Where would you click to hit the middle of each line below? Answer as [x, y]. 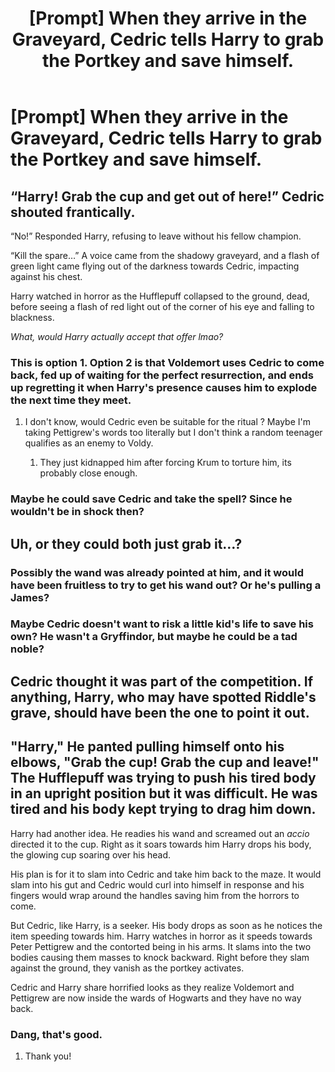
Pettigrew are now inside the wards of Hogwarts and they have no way [156, 998]
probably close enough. [88, 473]
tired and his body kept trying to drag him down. [163, 809]
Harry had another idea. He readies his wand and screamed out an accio [160, 833]
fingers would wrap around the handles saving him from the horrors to [155, 895]
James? [30, 597]
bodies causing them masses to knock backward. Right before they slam [160, 957]
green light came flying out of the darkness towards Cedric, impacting [155, 266]
